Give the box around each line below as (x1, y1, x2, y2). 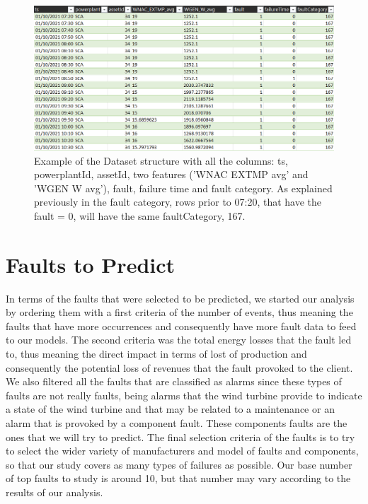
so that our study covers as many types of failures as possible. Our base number (6, 457, 352, 471)
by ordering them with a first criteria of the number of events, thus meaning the (6, 305, 353, 320)
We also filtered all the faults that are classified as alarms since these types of (6, 374, 342, 389)
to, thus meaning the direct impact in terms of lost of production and (6, 346, 307, 361)
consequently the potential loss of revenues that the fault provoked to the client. (6, 360, 353, 375)
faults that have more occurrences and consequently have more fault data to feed (6, 318, 357, 333)
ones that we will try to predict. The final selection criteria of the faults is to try (6, 429, 355, 444)
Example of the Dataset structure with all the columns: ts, (34, 153, 288, 168)
